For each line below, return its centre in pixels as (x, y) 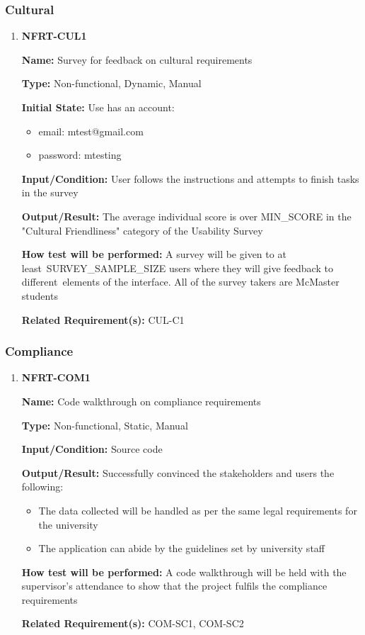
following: (42, 487)
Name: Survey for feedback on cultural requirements (137, 59)
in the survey (50, 192)
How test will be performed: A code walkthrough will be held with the (184, 572)
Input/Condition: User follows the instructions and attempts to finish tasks (190, 178)
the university (68, 524)
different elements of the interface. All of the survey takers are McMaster (180, 282)
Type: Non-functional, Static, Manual (105, 425)
